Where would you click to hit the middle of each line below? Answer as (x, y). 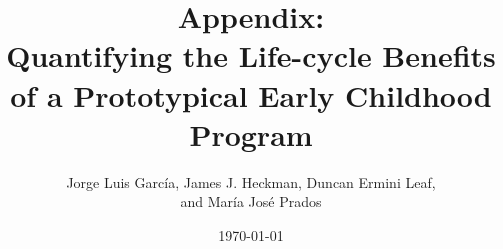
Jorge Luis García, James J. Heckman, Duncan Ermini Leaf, (251, 181)
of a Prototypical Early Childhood (251, 94)
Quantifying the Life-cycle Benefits (251, 55)
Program (251, 133)
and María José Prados (251, 201)
